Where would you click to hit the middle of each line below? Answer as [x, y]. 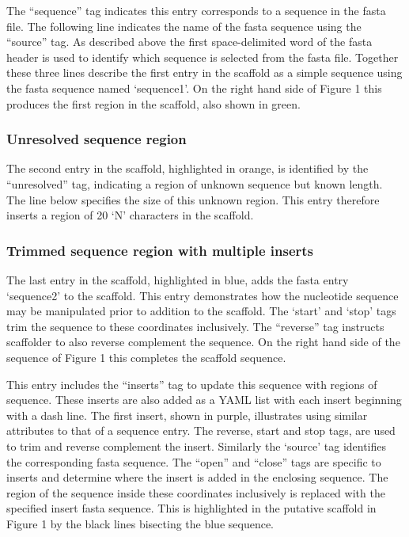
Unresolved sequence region [97, 139]
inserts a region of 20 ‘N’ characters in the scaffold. [130, 215]
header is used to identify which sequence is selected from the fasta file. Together [203, 57]
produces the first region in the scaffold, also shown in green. [153, 103]
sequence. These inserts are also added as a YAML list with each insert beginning [204, 400]
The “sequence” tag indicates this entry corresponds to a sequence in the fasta [196, 10]
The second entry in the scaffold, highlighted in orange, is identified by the [187, 168]
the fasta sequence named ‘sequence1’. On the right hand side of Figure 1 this [194, 88]
